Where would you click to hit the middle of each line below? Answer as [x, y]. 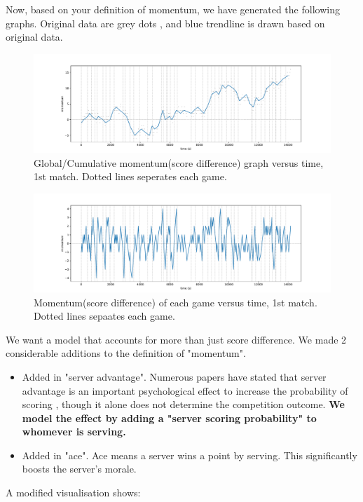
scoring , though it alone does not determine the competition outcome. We [183, 404]
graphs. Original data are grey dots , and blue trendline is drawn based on [165, 23]
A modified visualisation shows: [73, 493]
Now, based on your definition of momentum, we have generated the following [173, 9]
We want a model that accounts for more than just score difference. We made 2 [176, 339]
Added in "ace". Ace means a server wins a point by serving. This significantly [190, 455]
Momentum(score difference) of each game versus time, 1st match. [176, 302]
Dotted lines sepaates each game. [104, 316]
